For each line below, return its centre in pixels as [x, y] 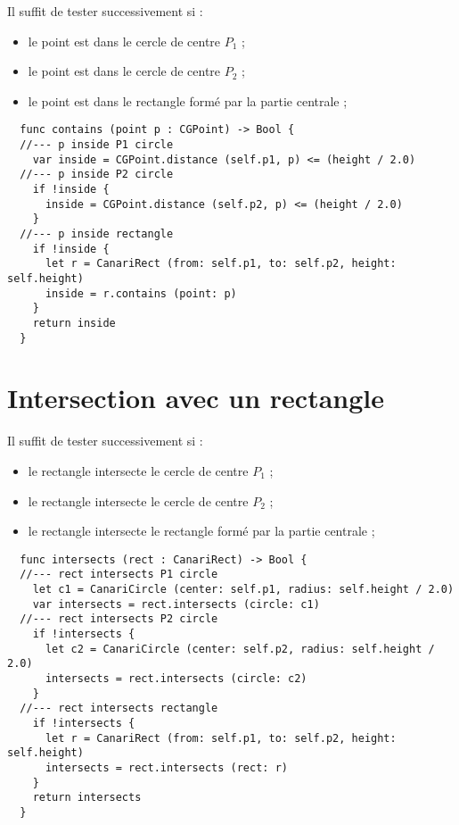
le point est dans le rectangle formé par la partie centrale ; [188, 100]
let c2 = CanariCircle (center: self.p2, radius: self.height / [240, 649]
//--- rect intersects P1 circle [119, 575]
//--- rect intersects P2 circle [119, 619]
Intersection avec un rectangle [196, 398]
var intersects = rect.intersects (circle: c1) [176, 604]
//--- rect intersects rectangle [119, 708]
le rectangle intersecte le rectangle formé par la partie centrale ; [201, 531]
